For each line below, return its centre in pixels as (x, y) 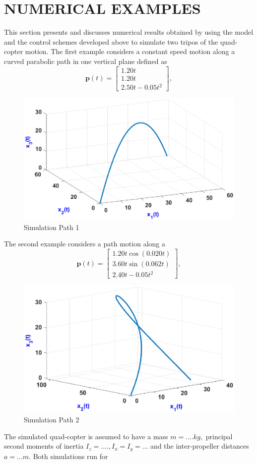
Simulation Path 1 (52, 227)
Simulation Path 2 (52, 419)
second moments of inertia (44, 446)
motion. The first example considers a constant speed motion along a (130, 51)
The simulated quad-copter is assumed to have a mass (86, 436)
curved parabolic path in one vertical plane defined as (86, 61)
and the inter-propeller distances (200, 446)
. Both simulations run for (68, 456)
